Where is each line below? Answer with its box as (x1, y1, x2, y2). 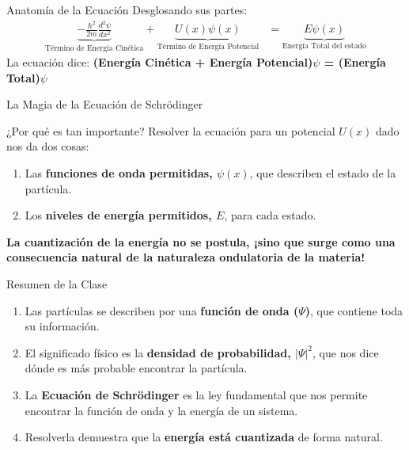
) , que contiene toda (305, 302, 403, 318)
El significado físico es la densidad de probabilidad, (25, 344, 291, 360)
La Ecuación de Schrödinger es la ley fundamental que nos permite (25, 386, 368, 402)
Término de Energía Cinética (45, 44, 144, 52)
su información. (25, 318, 100, 334)
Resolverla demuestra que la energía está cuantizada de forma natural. (25, 429, 383, 445)
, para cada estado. (224, 207, 316, 223)
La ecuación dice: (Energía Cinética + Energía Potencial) (6, 54, 313, 71)
